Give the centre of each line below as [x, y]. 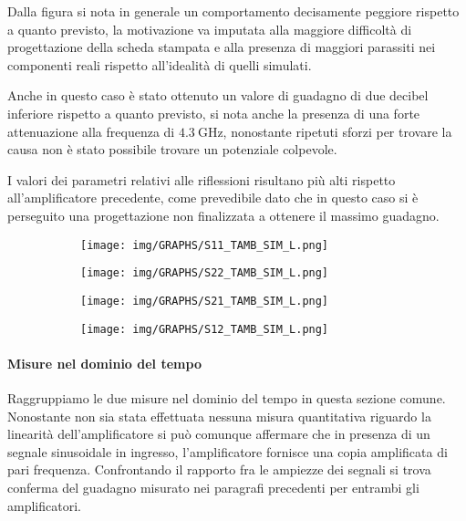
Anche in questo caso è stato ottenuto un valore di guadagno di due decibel [218, 95]
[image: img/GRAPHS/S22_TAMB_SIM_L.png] [205, 273]
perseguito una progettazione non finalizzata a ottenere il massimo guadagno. [223, 215]
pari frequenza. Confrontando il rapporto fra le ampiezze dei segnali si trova [219, 469]
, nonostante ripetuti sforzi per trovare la [337, 131]
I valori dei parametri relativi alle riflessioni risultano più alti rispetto [202, 179]
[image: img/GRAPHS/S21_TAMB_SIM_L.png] [205, 301]
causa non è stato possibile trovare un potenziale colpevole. [172, 149]
